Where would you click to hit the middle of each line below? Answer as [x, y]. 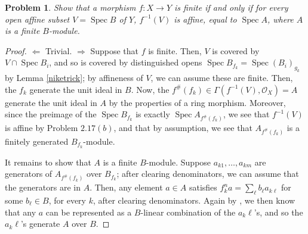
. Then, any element [126, 187]
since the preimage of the [51, 114]
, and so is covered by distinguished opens [126, 62]
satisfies [203, 187]
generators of [29, 174]
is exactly [153, 114]
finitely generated [37, 141]
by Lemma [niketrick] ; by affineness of [74, 78]
